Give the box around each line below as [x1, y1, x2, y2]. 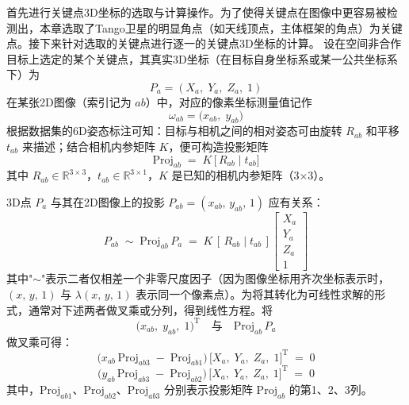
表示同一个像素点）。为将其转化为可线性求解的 [136, 286, 375, 303]
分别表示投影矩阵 [163, 380, 253, 397]
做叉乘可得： [6, 333, 73, 349]
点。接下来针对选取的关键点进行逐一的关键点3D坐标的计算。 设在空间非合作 [6, 35, 402, 52]
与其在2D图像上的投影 [50, 193, 165, 210]
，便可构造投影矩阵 [168, 137, 269, 154]
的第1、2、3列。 [289, 380, 373, 397]
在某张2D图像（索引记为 [6, 93, 132, 110]
